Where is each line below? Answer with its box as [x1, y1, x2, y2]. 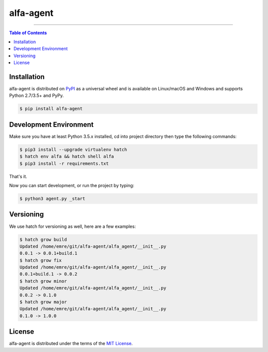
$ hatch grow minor [19, 278, 67, 284]
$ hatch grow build [19, 236, 67, 242]
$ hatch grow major [19, 299, 67, 305]
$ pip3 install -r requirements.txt [19, 160, 109, 166]
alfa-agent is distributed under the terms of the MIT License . [9, 341, 133, 347]
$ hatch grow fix [19, 257, 62, 263]
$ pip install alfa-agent [19, 106, 83, 112]
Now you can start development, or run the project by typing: [9, 183, 134, 189]
